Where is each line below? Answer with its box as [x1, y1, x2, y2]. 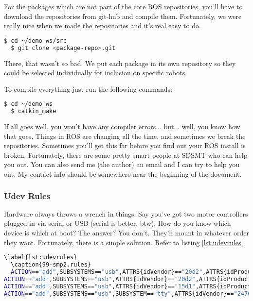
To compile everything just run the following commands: [4, 84, 172, 94]
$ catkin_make [11, 108, 56, 115]
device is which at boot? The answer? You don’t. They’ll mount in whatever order [4, 228, 249, 238]
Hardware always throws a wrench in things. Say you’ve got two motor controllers [4, 208, 248, 218]
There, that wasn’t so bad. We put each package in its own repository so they [4, 58, 236, 68]
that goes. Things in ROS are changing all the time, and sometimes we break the [4, 131, 246, 141]
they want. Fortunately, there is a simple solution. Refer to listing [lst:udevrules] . [4, 237, 245, 247]
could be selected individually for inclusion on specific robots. [4, 67, 187, 78]
